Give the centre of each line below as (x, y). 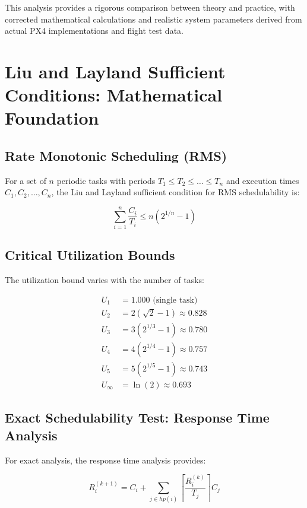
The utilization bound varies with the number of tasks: (105, 280)
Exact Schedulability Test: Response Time (137, 417)
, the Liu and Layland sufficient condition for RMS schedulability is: (175, 192)
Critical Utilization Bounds (90, 255)
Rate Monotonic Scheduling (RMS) (116, 155)
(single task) (175, 300)
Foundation (52, 118)
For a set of (26, 180)
